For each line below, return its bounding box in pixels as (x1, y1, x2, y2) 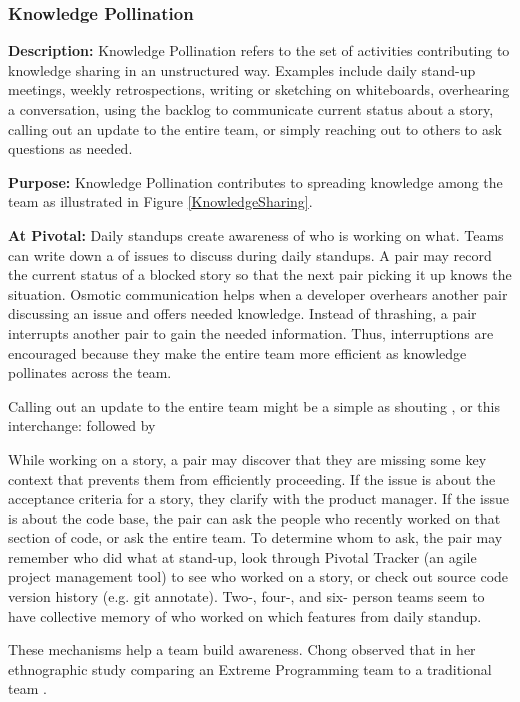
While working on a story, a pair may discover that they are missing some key (8, 448, 487, 469)
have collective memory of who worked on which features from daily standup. (8, 605, 482, 626)
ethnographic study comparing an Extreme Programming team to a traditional (8, 658, 492, 679)
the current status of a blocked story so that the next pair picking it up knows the (8, 264, 512, 285)
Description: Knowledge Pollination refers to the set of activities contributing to (8, 40, 510, 61)
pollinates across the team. (8, 362, 172, 383)
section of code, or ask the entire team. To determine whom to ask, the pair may (8, 527, 503, 548)
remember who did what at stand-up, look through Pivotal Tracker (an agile (8, 546, 477, 567)
